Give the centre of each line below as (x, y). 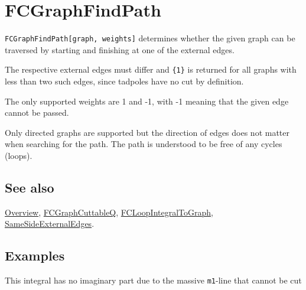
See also (30, 187)
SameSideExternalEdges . (50, 224)
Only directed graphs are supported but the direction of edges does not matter (147, 132)
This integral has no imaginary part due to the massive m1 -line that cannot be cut (153, 280)
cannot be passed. (37, 113)
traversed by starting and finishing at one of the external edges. (120, 49)
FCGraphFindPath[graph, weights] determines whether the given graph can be (150, 38)
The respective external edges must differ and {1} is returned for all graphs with (151, 69)
